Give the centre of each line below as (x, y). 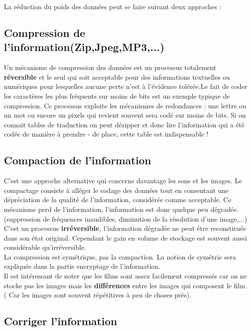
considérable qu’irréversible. (45, 247)
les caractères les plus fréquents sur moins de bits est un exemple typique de (117, 96)
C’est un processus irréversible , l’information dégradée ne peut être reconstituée (125, 228)
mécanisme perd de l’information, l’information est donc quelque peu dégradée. (121, 209)
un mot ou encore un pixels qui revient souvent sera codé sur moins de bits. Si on (125, 115)
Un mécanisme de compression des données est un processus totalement (110, 67)
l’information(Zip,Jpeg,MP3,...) (84, 47)
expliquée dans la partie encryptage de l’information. (82, 266)
